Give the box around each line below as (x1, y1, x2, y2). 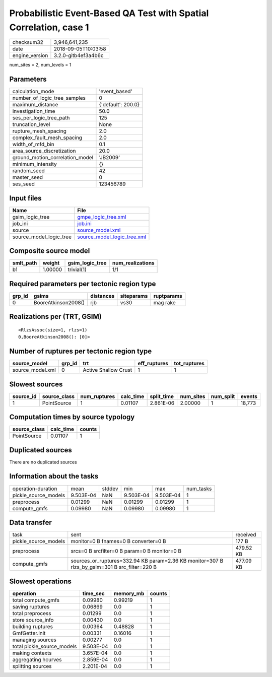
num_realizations (112, 259, 155, 266)
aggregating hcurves (12, 656, 62, 663)
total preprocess (12, 610, 51, 617)
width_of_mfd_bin (12, 141, 55, 148)
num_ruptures (80, 393, 115, 400)
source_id (12, 393, 37, 400)
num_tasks (186, 485, 212, 492)
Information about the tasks (9, 472, 99, 481)
